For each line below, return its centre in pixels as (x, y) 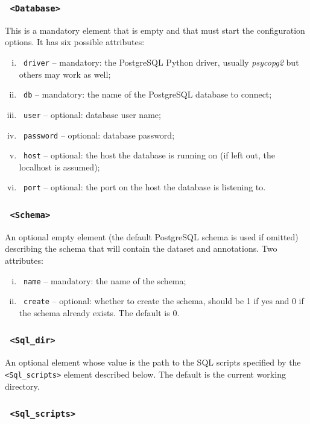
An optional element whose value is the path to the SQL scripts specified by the (153, 362)
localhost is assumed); (59, 167)
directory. (22, 386)
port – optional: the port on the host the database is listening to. (144, 187)
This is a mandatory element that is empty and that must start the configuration (155, 30)
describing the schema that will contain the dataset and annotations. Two (141, 248)
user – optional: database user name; (92, 114)
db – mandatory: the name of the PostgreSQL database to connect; (147, 94)
